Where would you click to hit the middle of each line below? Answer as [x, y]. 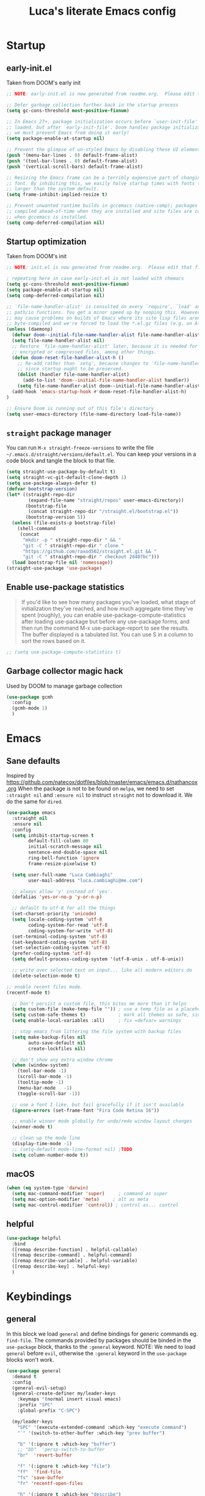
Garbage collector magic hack [65, 671]
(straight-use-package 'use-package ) [54, 569]
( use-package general [34, 1371]
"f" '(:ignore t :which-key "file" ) [64, 1466]
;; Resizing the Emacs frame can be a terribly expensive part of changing [105, 178]
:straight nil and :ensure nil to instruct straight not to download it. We [99, 795]
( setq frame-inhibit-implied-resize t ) [57, 195]
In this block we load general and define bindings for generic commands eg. [102, 1334]
